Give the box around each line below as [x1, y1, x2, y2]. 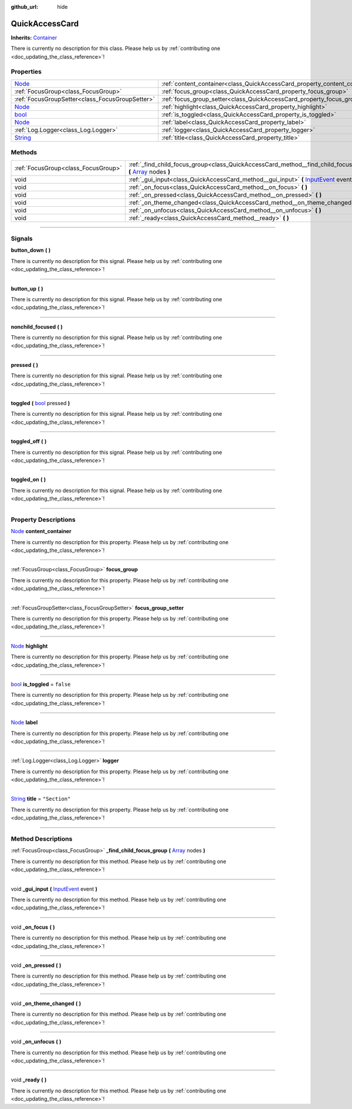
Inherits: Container [11, 34, 57, 41]
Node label [11, 719, 38, 726]
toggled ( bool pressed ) [11, 400, 70, 407]
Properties [11, 68, 42, 76]
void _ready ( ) [11, 1076, 47, 1083]
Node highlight [11, 642, 48, 649]
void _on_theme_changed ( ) [11, 1000, 82, 1007]
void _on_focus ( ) [11, 923, 55, 931]
